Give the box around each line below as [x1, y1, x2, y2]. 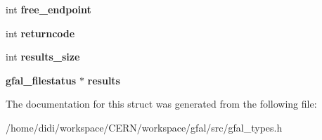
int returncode [6, 25, 75, 40]
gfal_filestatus [6, 72, 77, 87]
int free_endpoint [6, 2, 91, 16]
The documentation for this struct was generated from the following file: [6, 96, 317, 111]
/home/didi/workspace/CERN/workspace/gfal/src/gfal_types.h [6, 120, 283, 134]
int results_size [6, 49, 80, 64]
